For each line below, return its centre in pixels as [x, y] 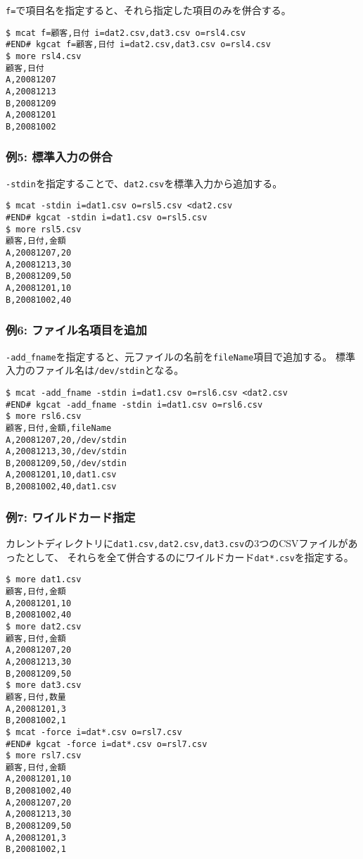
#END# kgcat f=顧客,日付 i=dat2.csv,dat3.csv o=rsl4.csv [138, 45]
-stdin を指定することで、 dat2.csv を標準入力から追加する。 [144, 183]
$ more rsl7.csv [44, 756]
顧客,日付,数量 [36, 697]
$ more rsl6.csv [44, 416]
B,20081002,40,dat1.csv [61, 487]
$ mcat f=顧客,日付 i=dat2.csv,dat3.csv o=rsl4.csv [126, 33]
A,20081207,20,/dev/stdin [66, 440]
